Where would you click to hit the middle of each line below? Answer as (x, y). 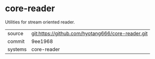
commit (16, 41)
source (15, 33)
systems (17, 49)
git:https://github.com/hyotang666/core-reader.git (90, 33)
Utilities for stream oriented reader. (40, 22)
